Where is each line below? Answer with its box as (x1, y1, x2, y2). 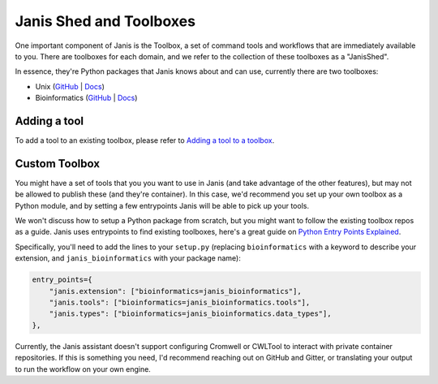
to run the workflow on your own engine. (15, 364, 152, 373)
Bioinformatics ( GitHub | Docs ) (35, 93, 138, 103)
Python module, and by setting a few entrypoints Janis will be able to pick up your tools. (15, 201, 310, 210)
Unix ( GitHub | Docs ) (35, 81, 105, 91)
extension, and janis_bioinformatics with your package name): (15, 253, 241, 263)
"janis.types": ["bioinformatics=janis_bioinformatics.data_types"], (49, 309, 332, 318)
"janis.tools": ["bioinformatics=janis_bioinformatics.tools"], (49, 298, 311, 308)
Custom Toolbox (15, 157, 101, 170)
